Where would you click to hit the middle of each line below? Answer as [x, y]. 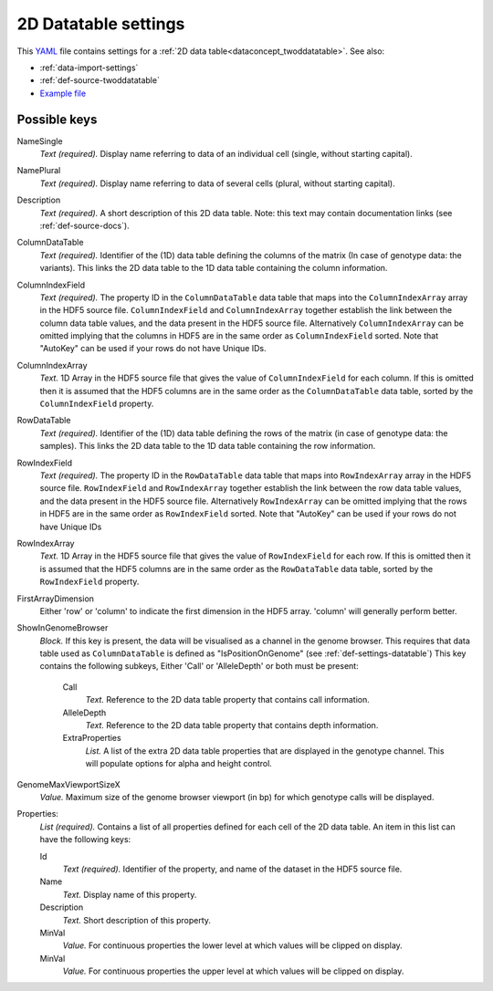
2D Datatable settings [101, 24]
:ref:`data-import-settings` [89, 68]
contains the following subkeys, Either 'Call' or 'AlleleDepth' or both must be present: [199, 666]
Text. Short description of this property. [137, 920]
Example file [63, 93]
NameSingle [40, 141]
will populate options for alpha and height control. [179, 764]
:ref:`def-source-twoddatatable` [100, 80]
